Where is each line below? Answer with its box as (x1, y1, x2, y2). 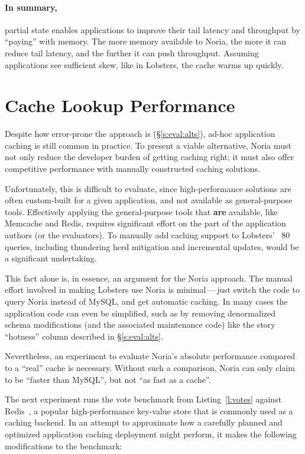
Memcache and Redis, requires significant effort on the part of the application (5, 217, 286, 229)
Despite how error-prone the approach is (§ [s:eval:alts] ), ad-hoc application (5, 127, 275, 140)
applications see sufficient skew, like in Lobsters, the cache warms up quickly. (5, 58, 284, 71)
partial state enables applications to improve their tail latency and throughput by (5, 23, 300, 36)
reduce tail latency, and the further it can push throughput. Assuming (5, 46, 259, 59)
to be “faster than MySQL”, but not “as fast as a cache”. (5, 373, 211, 385)
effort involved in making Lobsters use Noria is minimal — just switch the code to (5, 283, 300, 296)
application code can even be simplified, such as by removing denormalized (5, 306, 276, 319)
